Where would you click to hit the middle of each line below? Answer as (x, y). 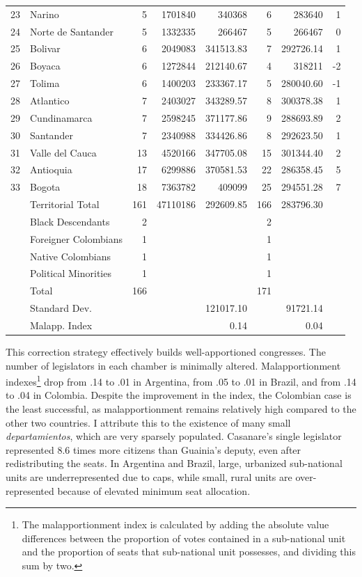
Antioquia (51, 169)
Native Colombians (70, 256)
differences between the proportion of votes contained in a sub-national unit (184, 538)
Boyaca (45, 66)
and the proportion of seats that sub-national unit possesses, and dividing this (189, 552)
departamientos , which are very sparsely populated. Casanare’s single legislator (174, 436)
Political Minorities (71, 273)
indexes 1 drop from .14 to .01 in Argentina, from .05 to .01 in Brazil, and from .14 (181, 380)
